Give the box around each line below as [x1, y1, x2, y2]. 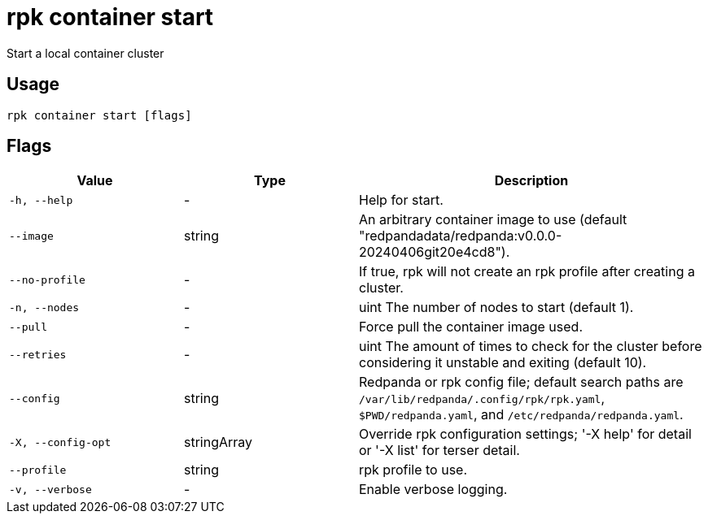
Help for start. [359, 192, 444, 209]
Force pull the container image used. [359, 318, 583, 336]
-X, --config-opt [9, 435, 111, 448]
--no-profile [9, 273, 85, 286]
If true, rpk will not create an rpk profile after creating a [359, 263, 695, 280]
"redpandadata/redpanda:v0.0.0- [359, 227, 562, 245]
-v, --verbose [9, 483, 92, 496]
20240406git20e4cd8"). [359, 244, 510, 261]
